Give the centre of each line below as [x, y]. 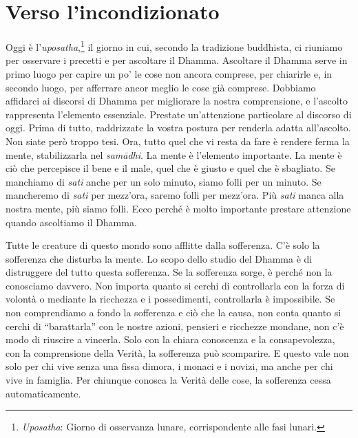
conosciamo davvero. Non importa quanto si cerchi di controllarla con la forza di [175, 285]
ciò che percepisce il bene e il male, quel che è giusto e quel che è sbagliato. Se [170, 168]
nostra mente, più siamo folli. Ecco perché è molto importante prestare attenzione [178, 208]
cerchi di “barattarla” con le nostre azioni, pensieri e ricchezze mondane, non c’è [175, 326]
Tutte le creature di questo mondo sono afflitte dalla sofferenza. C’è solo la [163, 245]
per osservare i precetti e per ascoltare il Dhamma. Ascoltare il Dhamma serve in [177, 60]
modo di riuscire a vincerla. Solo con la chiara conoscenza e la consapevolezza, [170, 339]
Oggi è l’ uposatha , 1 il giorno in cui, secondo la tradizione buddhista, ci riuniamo [174, 46]
